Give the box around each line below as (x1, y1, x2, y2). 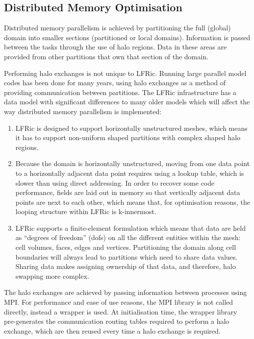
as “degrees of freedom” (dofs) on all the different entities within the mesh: (15, 232, 241, 242)
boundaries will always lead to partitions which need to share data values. (15, 251, 238, 262)
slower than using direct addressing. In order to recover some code (15, 177, 215, 188)
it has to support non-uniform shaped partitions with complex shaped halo (15, 132, 241, 143)
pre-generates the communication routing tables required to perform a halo (4, 316, 229, 326)
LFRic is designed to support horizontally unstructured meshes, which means (15, 122, 248, 133)
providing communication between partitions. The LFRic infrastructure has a (4, 87, 236, 97)
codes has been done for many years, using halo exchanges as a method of (4, 77, 226, 88)
